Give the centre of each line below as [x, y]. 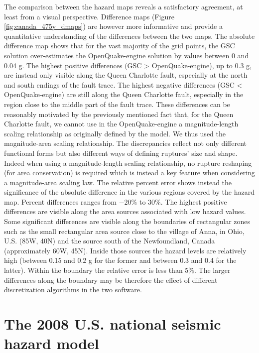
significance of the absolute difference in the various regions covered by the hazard [129, 192]
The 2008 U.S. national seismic [113, 324]
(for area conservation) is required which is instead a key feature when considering [129, 173]
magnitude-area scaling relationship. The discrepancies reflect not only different [126, 143]
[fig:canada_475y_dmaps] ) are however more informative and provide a [113, 26]
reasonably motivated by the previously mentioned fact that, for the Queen [119, 114]
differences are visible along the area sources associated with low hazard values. [125, 211]
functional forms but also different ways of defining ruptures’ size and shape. [121, 153]
